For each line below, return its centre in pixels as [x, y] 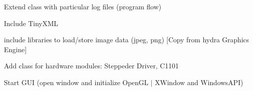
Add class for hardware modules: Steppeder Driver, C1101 [91, 66]
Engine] [15, 49]
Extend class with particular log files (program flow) [83, 6]
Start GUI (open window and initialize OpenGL [76, 82]
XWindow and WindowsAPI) [199, 82]
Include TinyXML [31, 23]
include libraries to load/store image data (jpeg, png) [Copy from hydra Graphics [126, 40]
